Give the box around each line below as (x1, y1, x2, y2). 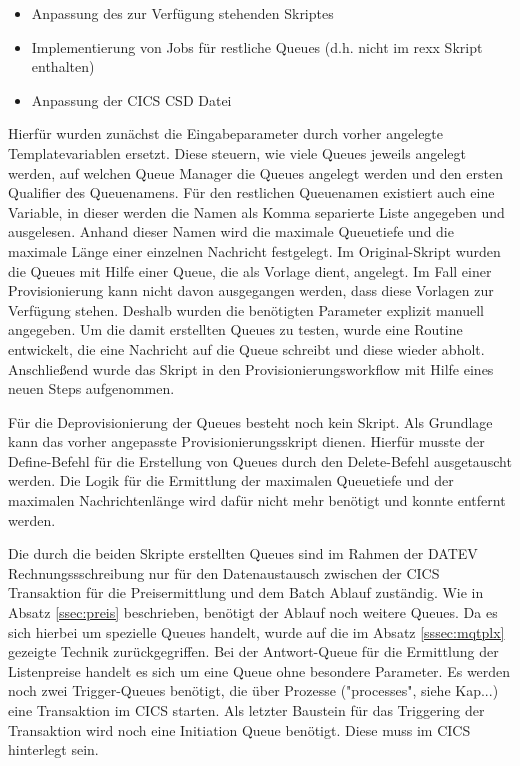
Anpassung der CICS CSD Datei (31, 89, 232, 110)
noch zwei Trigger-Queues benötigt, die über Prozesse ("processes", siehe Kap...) (8, 680, 499, 701)
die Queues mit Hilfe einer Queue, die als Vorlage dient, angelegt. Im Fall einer (8, 260, 492, 281)
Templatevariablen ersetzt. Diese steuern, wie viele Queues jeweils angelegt (8, 142, 466, 163)
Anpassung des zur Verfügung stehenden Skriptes (31, 3, 334, 23)
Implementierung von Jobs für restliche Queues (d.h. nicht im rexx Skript (31, 36, 483, 57)
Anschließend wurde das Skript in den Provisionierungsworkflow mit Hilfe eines (8, 358, 494, 379)
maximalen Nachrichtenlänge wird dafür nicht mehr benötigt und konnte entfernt (8, 490, 506, 511)
